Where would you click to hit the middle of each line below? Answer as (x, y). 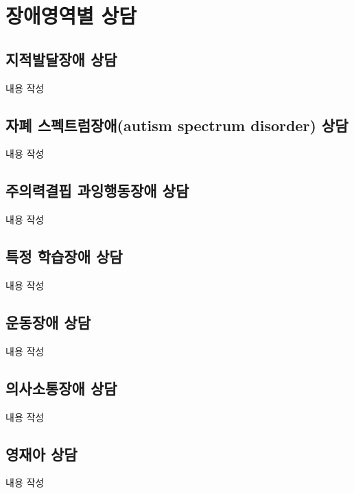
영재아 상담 (42, 454)
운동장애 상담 (48, 322)
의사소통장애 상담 (61, 388)
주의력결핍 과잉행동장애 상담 (97, 191)
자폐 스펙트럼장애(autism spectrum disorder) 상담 (177, 125)
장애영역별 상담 (71, 15)
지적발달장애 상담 (61, 59)
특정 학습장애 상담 (64, 256)
